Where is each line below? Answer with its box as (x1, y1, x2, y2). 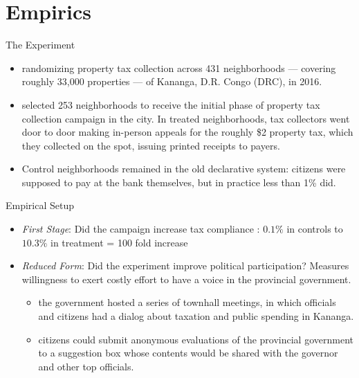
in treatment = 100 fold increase (50, 235, 188, 249)
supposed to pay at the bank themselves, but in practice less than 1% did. (21, 174, 336, 189)
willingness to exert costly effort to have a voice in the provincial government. (21, 271, 351, 286)
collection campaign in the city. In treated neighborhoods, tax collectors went (21, 111, 350, 125)
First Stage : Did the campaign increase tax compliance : (21, 222, 260, 236)
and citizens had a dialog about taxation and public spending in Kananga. (38, 309, 354, 323)
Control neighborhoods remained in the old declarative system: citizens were (21, 161, 346, 176)
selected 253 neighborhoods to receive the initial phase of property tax (21, 97, 320, 111)
